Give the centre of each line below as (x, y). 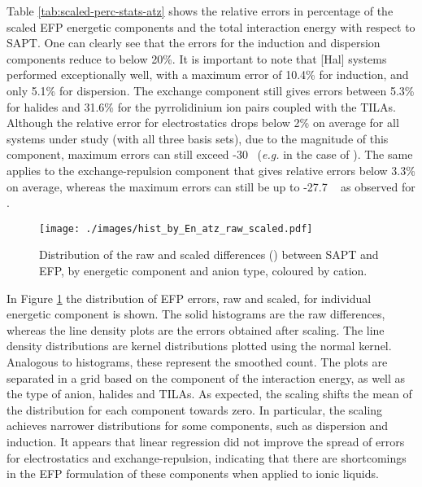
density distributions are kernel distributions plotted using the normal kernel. (199, 346)
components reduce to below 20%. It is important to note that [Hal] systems (197, 58)
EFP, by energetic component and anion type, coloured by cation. (203, 270)
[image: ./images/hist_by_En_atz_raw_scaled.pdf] (176, 228)
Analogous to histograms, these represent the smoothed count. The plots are (197, 361)
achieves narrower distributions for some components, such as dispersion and (198, 426)
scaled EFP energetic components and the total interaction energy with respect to (211, 26)
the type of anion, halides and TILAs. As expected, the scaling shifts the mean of (209, 394)
